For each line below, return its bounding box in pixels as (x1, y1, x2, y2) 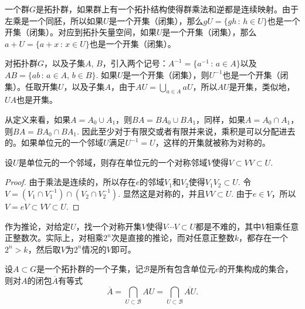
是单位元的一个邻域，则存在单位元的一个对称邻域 (18, 156, 208, 168)
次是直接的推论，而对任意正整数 (111, 231, 235, 244)
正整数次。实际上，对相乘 (5, 231, 103, 244)
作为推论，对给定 (5, 220, 70, 232)
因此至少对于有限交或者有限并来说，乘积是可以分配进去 (82, 125, 296, 137)
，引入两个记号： (102, 57, 168, 69)
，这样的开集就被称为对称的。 (155, 136, 270, 149)
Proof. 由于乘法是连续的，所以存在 (5, 176, 136, 188)
